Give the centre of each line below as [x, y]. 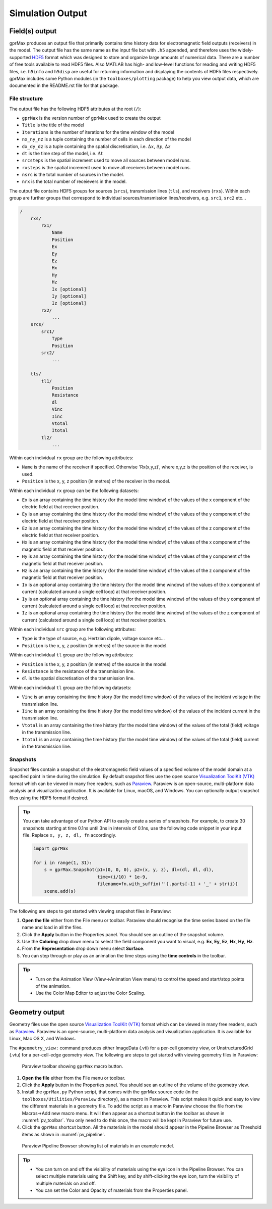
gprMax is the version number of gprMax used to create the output [91, 118]
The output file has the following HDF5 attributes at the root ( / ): [75, 109]
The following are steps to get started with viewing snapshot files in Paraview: [90, 911]
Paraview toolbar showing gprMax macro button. [73, 1067]
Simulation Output [48, 13]
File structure [26, 99]
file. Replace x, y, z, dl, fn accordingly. [70, 835]
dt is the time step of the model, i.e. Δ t [62, 153]
